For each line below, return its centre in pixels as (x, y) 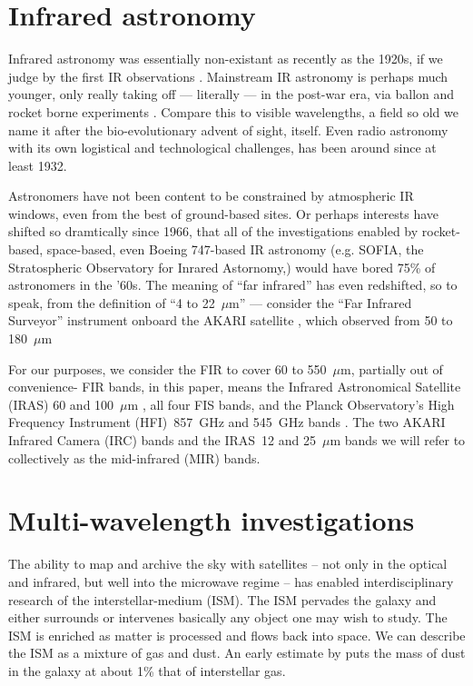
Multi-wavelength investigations (212, 520)
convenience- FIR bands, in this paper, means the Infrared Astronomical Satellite (235, 387)
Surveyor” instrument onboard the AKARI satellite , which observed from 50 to (231, 320)
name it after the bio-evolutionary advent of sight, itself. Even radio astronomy (228, 129)
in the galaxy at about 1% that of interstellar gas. (147, 670)
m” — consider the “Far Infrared (320, 302)
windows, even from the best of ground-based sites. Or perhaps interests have (224, 213)
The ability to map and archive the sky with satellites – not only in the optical (228, 564)
